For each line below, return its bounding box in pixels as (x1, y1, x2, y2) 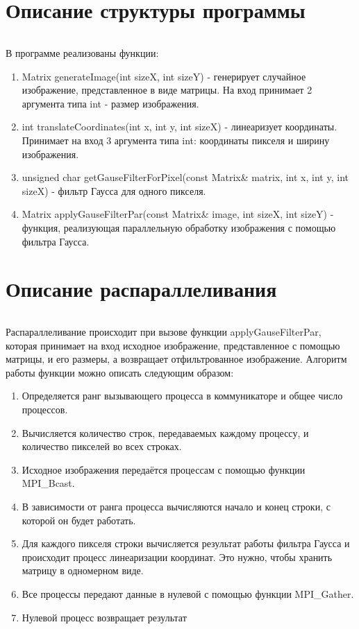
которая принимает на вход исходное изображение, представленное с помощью (6, 338, 340, 352)
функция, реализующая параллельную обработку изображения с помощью (22, 220, 336, 234)
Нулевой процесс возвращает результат (22, 610, 187, 624)
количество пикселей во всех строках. (22, 439, 182, 454)
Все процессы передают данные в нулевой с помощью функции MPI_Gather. (22, 587, 354, 601)
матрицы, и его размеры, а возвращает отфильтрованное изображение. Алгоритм (6, 352, 347, 366)
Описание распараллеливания (6, 275, 277, 303)
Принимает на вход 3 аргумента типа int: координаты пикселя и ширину (22, 132, 330, 147)
